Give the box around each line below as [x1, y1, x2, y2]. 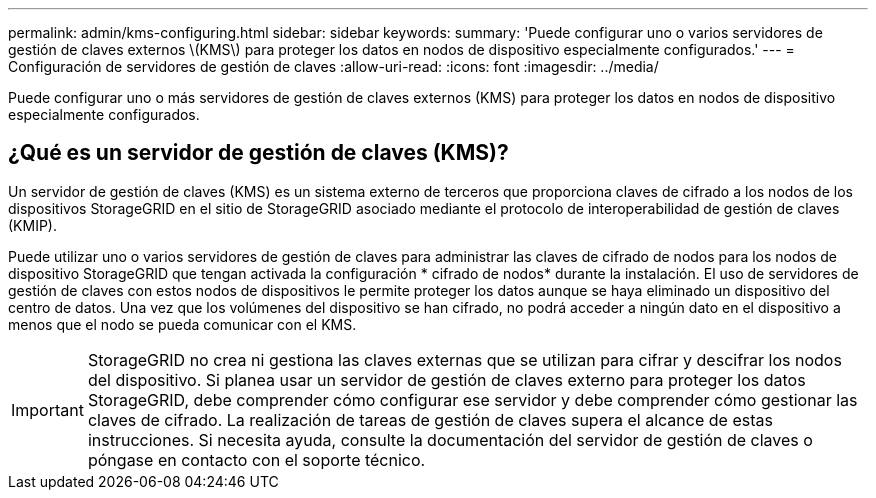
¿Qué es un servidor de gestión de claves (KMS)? [8, 140, 509, 166]
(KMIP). [8, 216, 57, 234]
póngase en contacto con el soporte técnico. [87, 449, 426, 470]
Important [11, 399, 84, 420]
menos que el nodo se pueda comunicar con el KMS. [8, 315, 357, 333]
